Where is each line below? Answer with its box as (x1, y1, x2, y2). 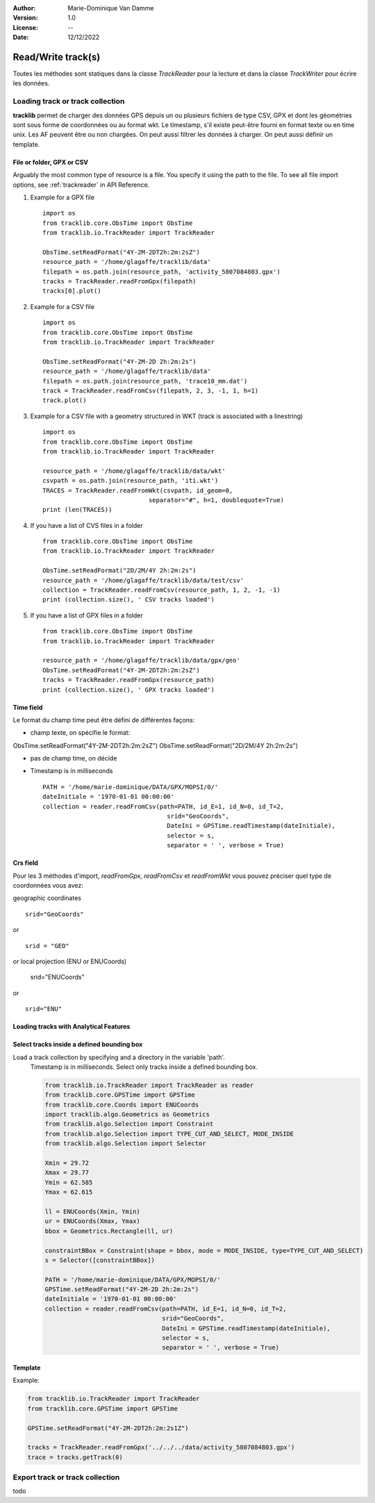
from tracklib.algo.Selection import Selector (44, 1140, 206, 1147)
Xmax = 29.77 (44, 1169, 90, 1177)
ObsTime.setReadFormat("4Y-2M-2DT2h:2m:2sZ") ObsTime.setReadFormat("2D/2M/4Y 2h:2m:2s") (12, 741, 299, 749)
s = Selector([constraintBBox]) (44, 1256, 156, 1264)
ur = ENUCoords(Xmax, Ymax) (44, 1218, 140, 1225)
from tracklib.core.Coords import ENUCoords (44, 1101, 199, 1108)
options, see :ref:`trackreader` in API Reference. (12, 181, 150, 189)
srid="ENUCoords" (30, 973, 85, 981)
